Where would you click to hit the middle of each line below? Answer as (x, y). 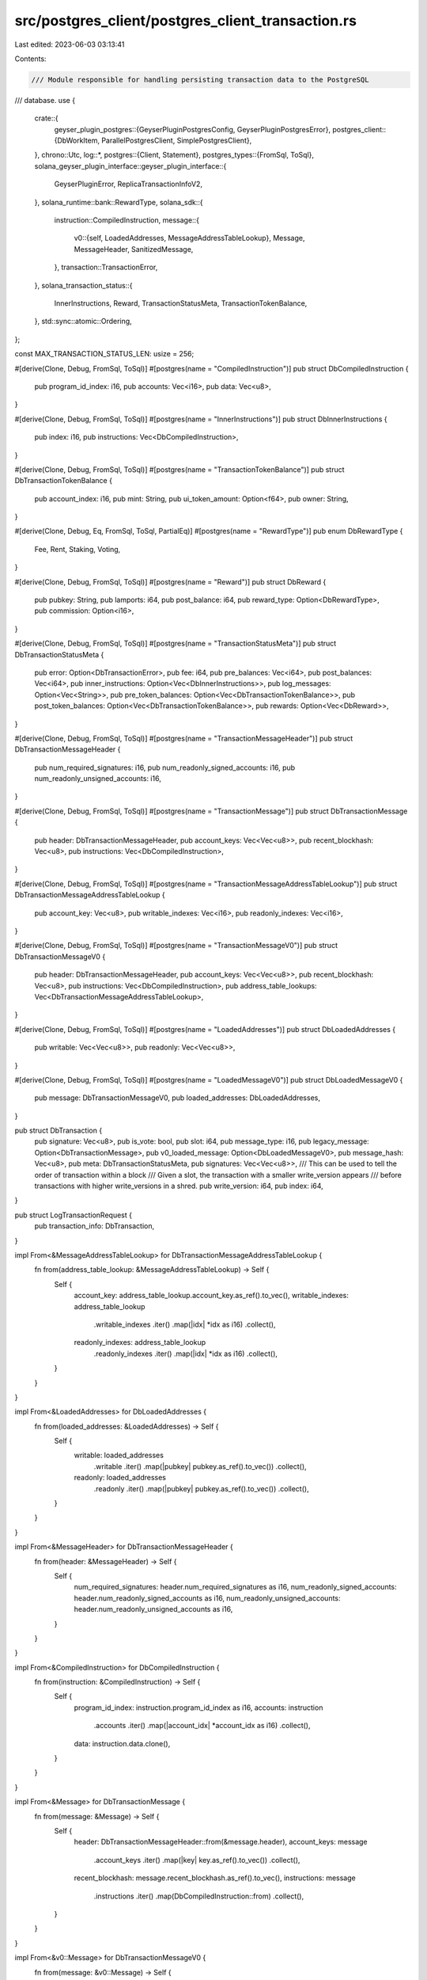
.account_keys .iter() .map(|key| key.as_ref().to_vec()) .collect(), (197, 1860)
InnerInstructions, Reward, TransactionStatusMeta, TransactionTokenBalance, (181, 303)
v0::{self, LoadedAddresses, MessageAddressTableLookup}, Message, (189, 238)
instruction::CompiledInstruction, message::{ (127, 220)
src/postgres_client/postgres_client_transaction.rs (186, 21)
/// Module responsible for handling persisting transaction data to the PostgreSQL (200, 80)
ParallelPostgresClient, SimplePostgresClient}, (177, 141)
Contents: (30, 59)
